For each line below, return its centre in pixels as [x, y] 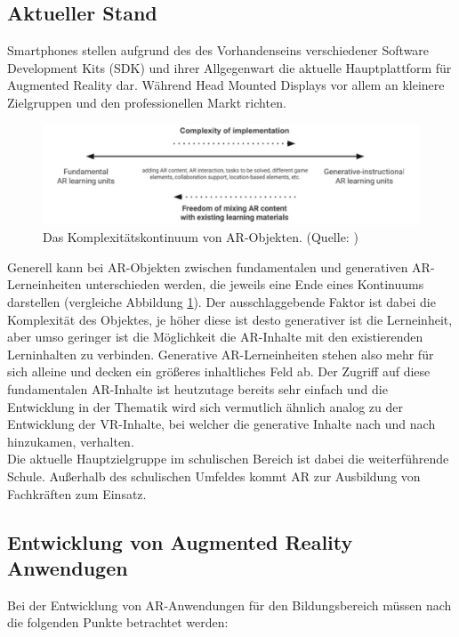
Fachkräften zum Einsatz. [77, 493]
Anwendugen [68, 567]
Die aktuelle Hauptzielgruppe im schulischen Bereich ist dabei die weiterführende [228, 459]
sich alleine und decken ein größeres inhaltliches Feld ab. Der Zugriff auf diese [219, 371]
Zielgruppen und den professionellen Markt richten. [147, 102]
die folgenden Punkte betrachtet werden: [118, 622]
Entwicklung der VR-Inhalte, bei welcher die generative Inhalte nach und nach [221, 424]
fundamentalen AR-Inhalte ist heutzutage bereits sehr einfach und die [197, 388]
